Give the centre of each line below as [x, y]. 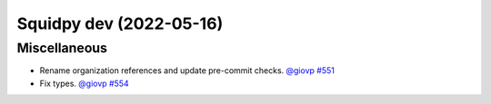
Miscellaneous [62, 48]
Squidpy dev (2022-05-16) [120, 24]
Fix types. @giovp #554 [84, 83]
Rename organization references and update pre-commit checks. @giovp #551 [187, 71]
